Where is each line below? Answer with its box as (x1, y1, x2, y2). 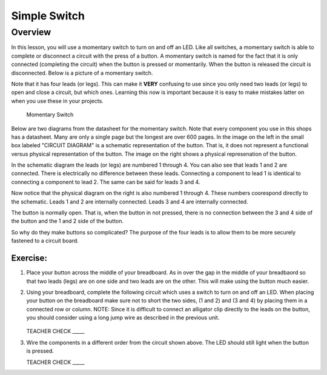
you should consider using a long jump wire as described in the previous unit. (26, 314, 220, 321)
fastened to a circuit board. (11, 237, 79, 245)
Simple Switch (11, 9, 85, 22)
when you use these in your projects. (11, 97, 104, 104)
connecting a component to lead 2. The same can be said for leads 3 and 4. (11, 178, 200, 185)
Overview (11, 27, 51, 38)
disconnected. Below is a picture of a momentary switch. (11, 69, 153, 76)
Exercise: (11, 253, 48, 264)
